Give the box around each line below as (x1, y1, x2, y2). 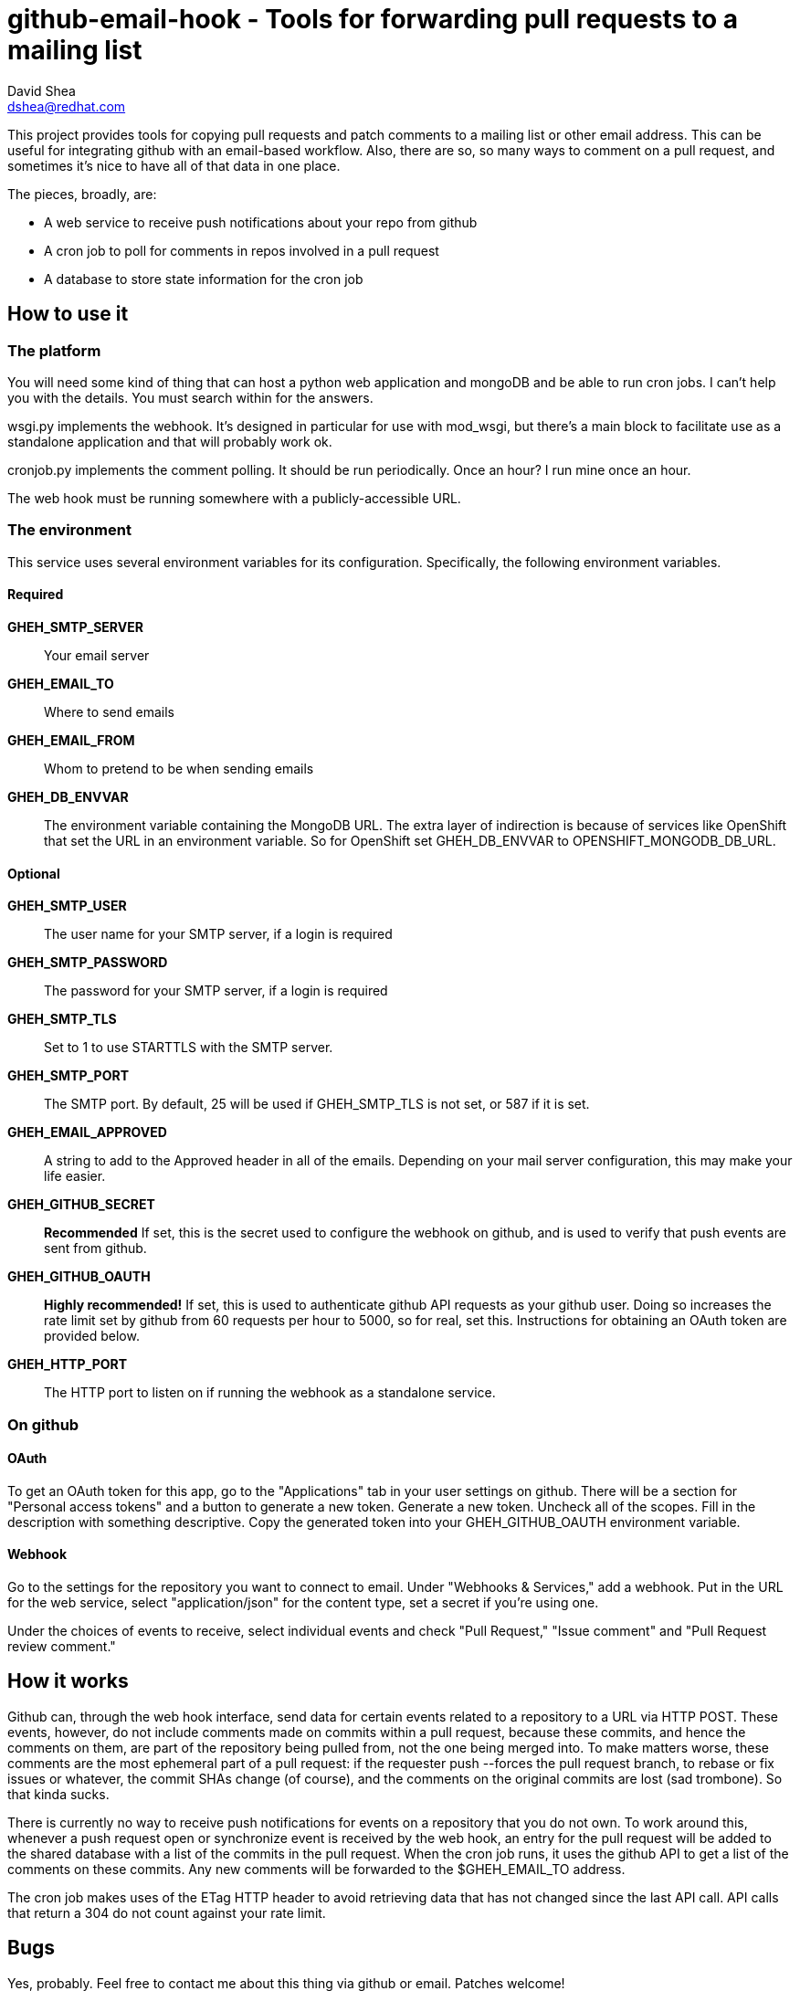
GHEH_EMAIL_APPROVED (7, 1124, 167, 1141)
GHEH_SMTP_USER (7, 898, 127, 914)
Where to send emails (44, 703, 174, 720)
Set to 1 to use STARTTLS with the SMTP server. (44, 1039, 333, 1056)
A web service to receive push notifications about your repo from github (44, 214, 478, 230)
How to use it (7, 302, 129, 326)
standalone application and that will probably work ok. (7, 433, 332, 449)
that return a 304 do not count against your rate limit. (7, 1904, 326, 1921)
